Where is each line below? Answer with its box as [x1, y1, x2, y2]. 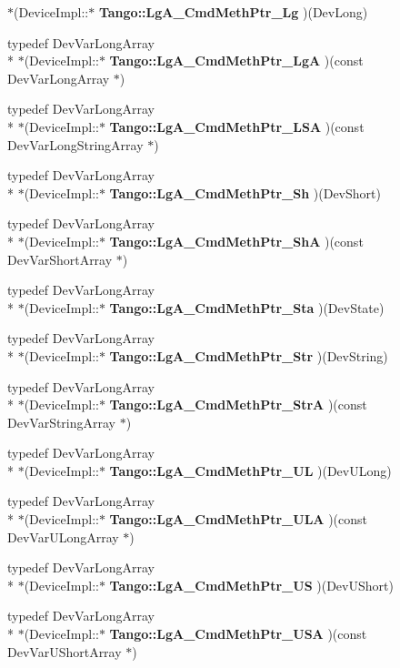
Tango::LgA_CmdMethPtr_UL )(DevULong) [109, 461, 392, 480]
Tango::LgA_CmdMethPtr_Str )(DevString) [109, 346, 388, 365]
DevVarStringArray [7, 412, 115, 431]
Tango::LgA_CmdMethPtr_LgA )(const [109, 51, 364, 70]
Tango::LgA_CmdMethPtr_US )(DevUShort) [109, 575, 394, 594]
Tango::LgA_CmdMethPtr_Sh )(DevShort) [109, 183, 381, 202]
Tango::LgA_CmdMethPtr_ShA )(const [109, 231, 364, 250]
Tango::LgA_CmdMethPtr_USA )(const [109, 624, 367, 643]
